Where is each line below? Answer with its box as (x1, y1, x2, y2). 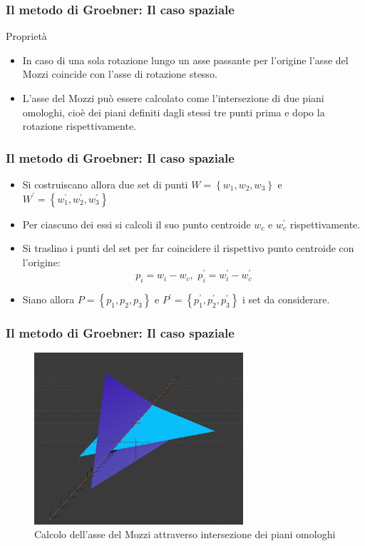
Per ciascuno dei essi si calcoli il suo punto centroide (22, 216, 251, 231)
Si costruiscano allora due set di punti (22, 177, 188, 191)
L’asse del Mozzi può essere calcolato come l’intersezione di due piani (22, 91, 324, 105)
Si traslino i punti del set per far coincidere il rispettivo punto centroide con (22, 241, 354, 256)
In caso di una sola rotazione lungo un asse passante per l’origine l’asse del (22, 52, 349, 67)
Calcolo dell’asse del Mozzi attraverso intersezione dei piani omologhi (34, 527, 336, 542)
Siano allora (22, 292, 75, 307)
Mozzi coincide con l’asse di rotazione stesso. (22, 66, 217, 81)
